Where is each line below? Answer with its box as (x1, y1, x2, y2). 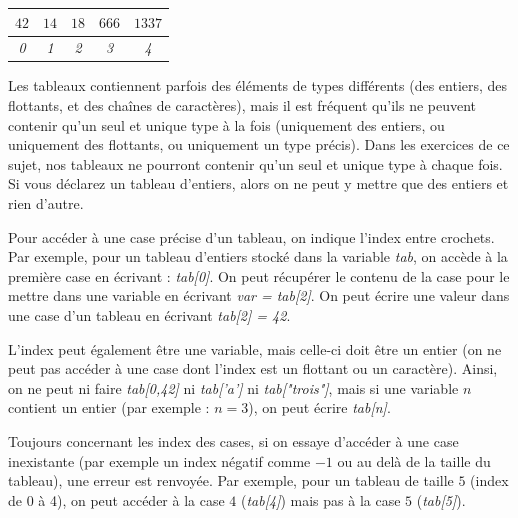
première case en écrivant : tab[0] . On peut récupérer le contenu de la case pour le (8, 265, 510, 286)
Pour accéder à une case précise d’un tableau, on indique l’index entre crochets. (8, 226, 495, 247)
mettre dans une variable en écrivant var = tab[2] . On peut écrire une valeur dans (8, 285, 510, 306)
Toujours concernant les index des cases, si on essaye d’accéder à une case (8, 430, 459, 451)
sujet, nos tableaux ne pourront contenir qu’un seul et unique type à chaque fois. (8, 153, 503, 174)
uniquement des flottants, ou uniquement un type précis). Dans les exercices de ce (8, 134, 510, 155)
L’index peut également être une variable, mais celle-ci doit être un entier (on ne (8, 338, 502, 359)
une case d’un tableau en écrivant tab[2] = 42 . (8, 304, 291, 325)
